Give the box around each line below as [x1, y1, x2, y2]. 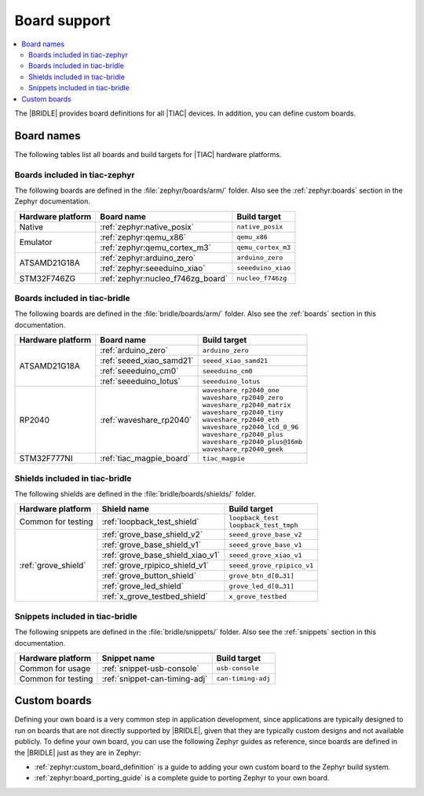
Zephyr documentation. [14, 196, 90, 206]
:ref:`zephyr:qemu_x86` [100, 232, 187, 243]
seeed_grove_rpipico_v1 [228, 561, 314, 570]
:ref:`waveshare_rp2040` [100, 414, 192, 425]
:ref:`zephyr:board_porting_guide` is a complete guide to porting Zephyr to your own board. [34, 773, 330, 783]
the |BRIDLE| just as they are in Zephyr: [14, 747, 141, 757]
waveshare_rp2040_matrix [202, 401, 291, 409]
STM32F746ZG [19, 273, 76, 284]
